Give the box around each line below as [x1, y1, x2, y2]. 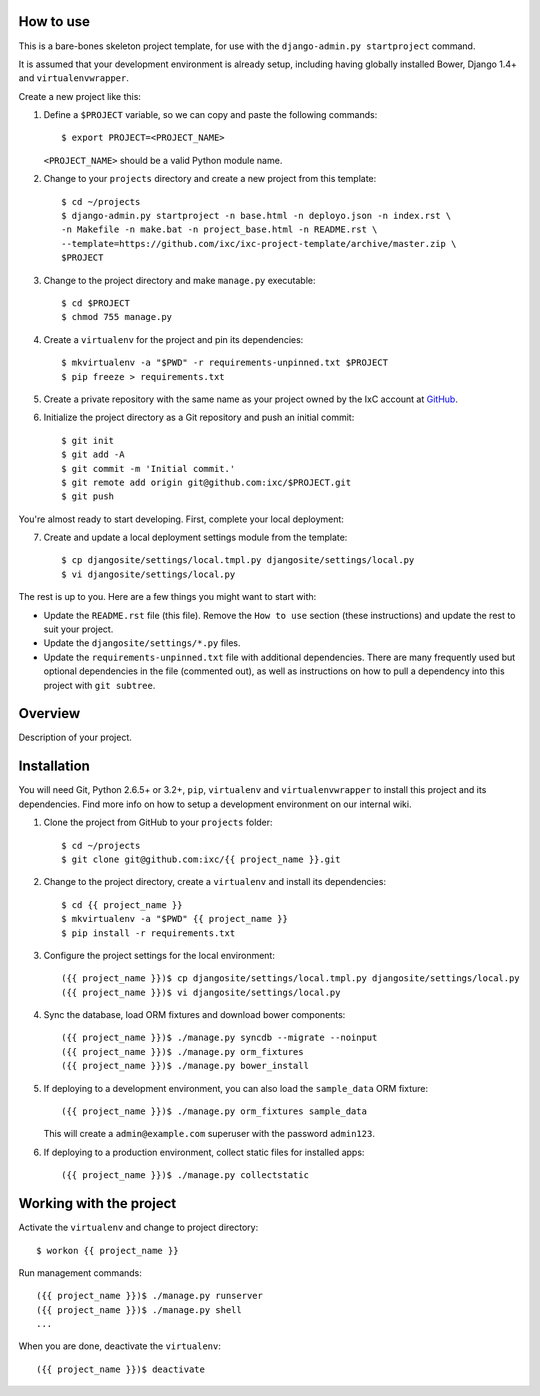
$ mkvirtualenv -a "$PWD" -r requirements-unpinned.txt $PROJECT [61, 357, 389, 369]
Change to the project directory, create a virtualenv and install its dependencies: [43, 876, 387, 888]
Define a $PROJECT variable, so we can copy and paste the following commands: [43, 109, 378, 121]
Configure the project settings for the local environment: [43, 949, 275, 961]
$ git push [61, 491, 115, 502]
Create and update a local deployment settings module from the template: [43, 531, 348, 544]
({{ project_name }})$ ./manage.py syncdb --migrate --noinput [61, 1032, 378, 1044]
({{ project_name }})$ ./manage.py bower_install [61, 1060, 310, 1072]
